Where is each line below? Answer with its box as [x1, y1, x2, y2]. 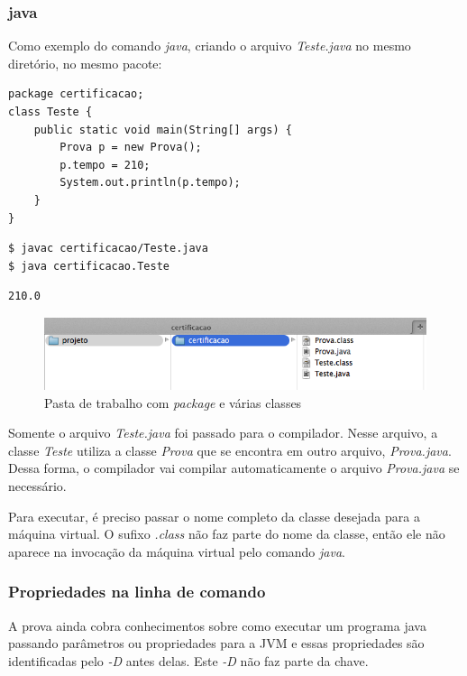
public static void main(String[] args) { [33, 123, 292, 136]
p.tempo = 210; [60, 158, 151, 171]
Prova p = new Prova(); [60, 141, 202, 154]
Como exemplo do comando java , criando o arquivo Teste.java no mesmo [8, 36, 411, 55]
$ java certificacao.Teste [8, 259, 169, 273]
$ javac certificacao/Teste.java [8, 242, 208, 255]
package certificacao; [8, 88, 144, 101]
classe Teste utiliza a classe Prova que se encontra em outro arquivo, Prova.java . [8, 440, 452, 459]
